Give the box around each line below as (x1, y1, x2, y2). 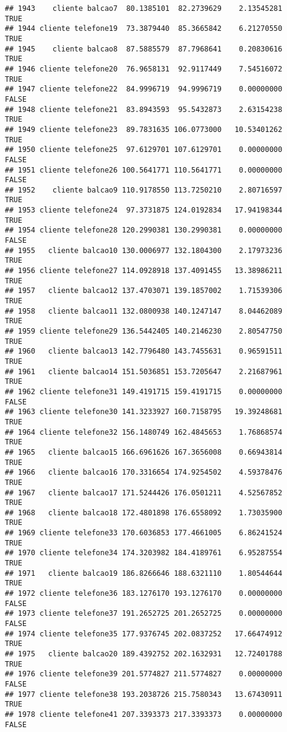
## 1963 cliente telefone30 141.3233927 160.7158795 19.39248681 (5, 407, 283, 417)
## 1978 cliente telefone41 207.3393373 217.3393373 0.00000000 (5, 710, 283, 719)
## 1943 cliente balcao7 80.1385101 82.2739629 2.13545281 (5, 4, 283, 13)
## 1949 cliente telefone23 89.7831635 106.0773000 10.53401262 (5, 125, 283, 134)
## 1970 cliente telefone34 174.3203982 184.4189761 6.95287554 (5, 549, 283, 558)
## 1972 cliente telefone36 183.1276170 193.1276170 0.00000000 (5, 589, 283, 598)
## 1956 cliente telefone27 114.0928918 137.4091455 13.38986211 (5, 266, 283, 275)
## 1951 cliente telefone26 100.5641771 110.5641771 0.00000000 (5, 165, 283, 174)
